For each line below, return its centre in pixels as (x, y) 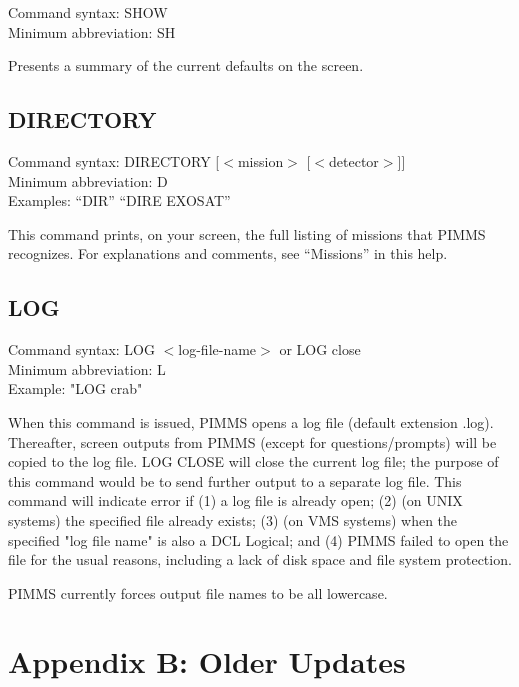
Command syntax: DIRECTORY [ (114, 160)
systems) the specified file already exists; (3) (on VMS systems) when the (233, 519)
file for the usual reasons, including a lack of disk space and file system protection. (260, 559)
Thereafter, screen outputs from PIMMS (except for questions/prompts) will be (252, 441)
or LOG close (320, 349)
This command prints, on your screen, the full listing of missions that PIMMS (247, 233)
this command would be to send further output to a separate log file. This (235, 480)
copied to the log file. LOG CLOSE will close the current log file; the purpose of (253, 461)
